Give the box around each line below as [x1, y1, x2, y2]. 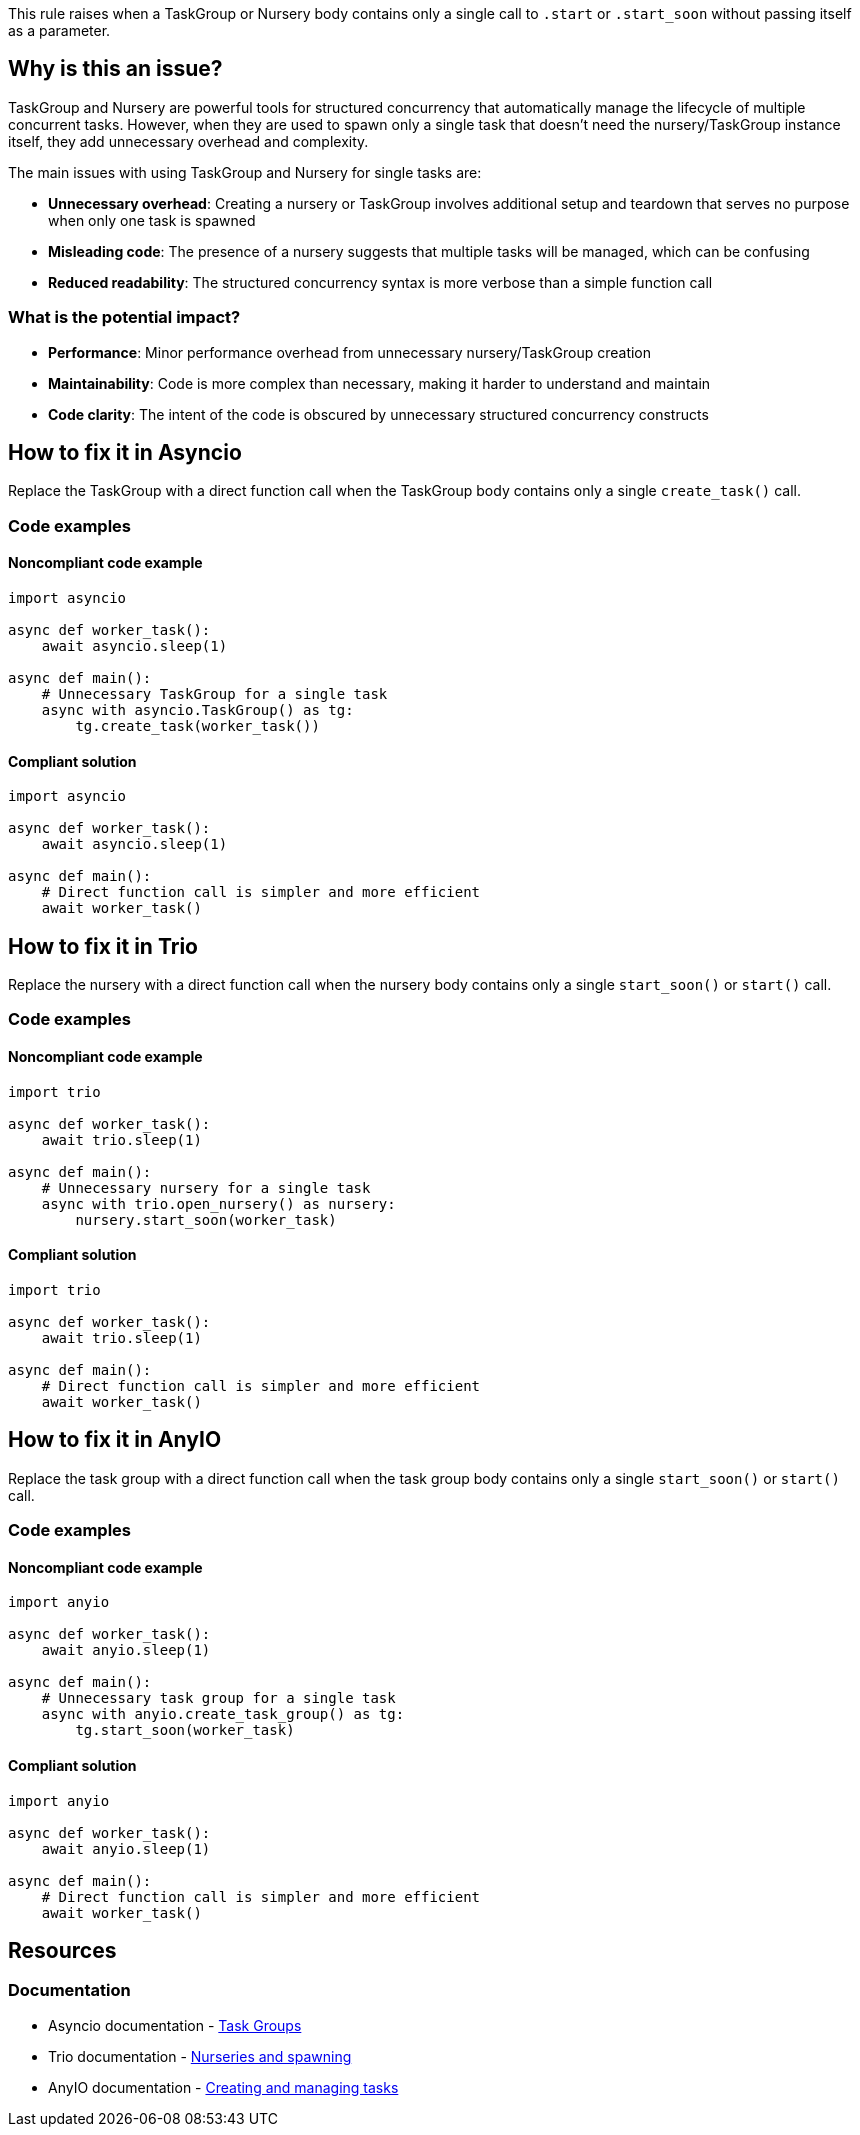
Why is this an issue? [8, 56, 223, 82]
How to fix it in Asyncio [8, 440, 242, 466]
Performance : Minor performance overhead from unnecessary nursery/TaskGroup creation [48, 343, 652, 361]
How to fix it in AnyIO [8, 1427, 222, 1453]
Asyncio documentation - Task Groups [48, 2016, 302, 2034]
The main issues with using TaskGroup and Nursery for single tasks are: [8, 163, 482, 181]
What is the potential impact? [8, 307, 241, 328]
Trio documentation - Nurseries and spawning [48, 2047, 352, 2065]
